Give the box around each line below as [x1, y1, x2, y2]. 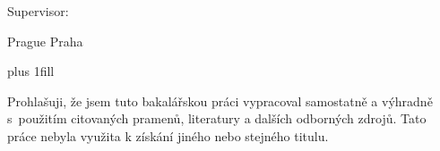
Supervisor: [7, 2, 69, 20]
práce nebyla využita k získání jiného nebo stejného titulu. [7, 126, 329, 145]
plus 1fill [7, 62, 55, 80]
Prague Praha [7, 31, 83, 50]
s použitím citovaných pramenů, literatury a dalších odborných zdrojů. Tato [7, 109, 427, 128]
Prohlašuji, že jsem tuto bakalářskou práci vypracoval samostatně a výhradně [7, 91, 433, 110]
